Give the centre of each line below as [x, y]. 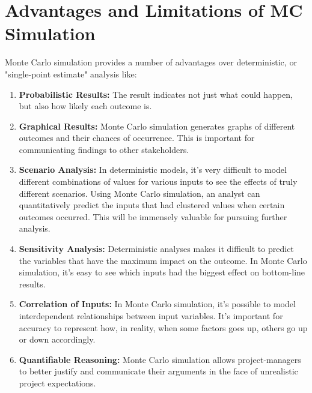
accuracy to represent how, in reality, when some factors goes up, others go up [163, 327]
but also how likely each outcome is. [85, 106]
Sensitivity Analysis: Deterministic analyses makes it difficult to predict [156, 249]
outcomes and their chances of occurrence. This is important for [137, 138]
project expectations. [57, 382]
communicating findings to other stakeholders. [104, 149]
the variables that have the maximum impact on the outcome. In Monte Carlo [163, 260]
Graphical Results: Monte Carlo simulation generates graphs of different [157, 126]
